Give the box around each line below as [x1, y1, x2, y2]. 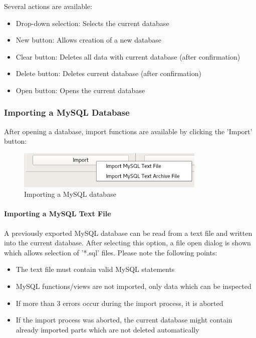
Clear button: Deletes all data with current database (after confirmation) [16, 51, 240, 62]
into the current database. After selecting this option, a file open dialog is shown [4, 237, 251, 248]
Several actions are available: [4, 1, 92, 11]
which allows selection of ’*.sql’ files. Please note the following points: [4, 247, 217, 257]
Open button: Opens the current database [16, 85, 145, 95]
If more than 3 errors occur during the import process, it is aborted [16, 297, 223, 308]
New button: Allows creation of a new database [16, 35, 162, 45]
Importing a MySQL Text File [4, 208, 111, 219]
